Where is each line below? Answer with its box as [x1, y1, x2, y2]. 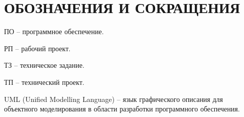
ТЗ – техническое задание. [4, 60, 85, 70]
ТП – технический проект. [4, 76, 84, 87]
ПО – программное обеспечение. [4, 26, 104, 37]
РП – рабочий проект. [4, 43, 71, 53]
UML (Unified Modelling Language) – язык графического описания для [4, 93, 223, 104]
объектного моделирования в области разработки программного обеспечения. [4, 103, 240, 114]
